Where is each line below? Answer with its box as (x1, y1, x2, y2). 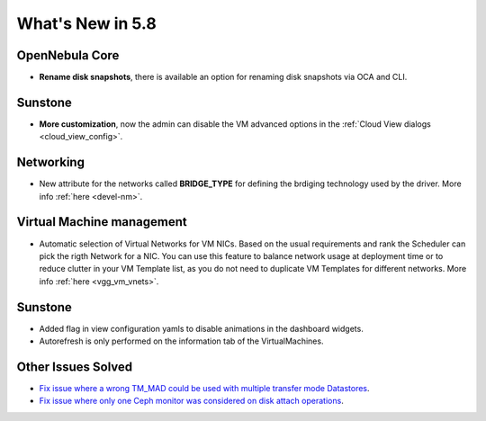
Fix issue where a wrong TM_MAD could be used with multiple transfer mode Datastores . (39, 382, 370, 393)
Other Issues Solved (16, 359, 133, 374)
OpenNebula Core (16, 48, 120, 63)
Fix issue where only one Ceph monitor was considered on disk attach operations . (39, 396, 344, 407)
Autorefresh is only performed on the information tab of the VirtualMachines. (39, 336, 324, 346)
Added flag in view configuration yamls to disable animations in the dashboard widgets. (39, 323, 364, 334)
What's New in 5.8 (16, 13, 157, 33)
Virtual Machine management (16, 214, 188, 229)
